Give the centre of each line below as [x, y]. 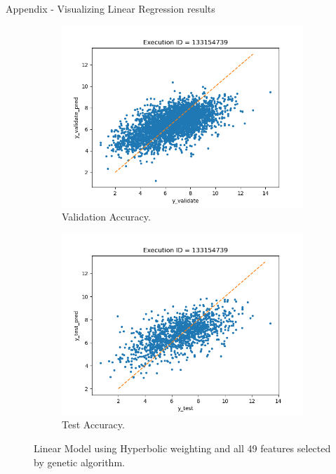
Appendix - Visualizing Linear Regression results [110, 8]
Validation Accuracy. [106, 217]
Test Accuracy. [93, 424]
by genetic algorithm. [79, 462]
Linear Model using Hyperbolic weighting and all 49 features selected [182, 448]
